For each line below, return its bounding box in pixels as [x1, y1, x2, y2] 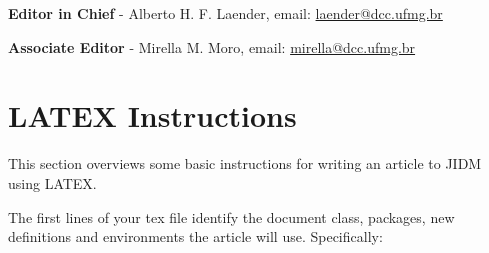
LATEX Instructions [8, 95, 297, 136]
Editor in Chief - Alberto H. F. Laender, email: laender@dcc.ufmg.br [8, 3, 443, 23]
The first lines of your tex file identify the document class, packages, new [8, 206, 455, 227]
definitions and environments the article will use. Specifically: [8, 226, 383, 247]
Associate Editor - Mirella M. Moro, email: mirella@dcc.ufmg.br [8, 36, 416, 57]
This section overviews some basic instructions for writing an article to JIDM [8, 153, 482, 174]
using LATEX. [8, 172, 97, 193]
